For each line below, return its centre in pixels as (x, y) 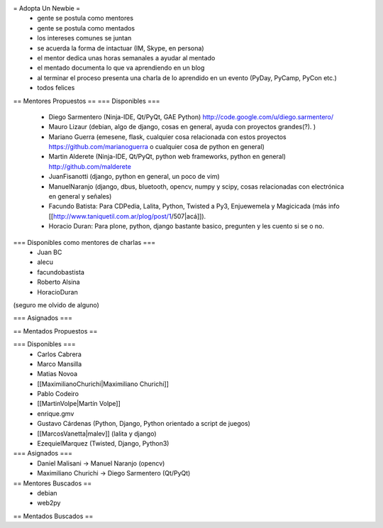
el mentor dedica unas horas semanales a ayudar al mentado (126, 57)
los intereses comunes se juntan (84, 38)
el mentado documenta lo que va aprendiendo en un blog (121, 68)
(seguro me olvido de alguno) (56, 304)
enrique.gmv (56, 413)
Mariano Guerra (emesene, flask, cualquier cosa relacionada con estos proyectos (167, 137)
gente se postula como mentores (85, 18)
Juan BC (50, 252)
